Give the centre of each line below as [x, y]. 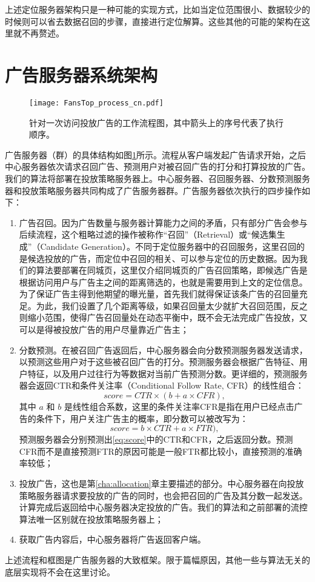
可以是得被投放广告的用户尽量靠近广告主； [104, 329]
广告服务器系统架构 [81, 74]
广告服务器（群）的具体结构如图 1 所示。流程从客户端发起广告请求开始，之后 [155, 154]
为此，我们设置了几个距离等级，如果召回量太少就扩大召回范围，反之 [172, 305]
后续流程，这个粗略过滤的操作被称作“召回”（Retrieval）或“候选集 [148, 234]
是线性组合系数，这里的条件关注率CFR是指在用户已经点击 [179, 406]
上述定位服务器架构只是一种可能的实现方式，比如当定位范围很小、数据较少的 [157, 9]
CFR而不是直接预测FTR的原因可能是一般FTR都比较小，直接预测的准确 [161, 451]
